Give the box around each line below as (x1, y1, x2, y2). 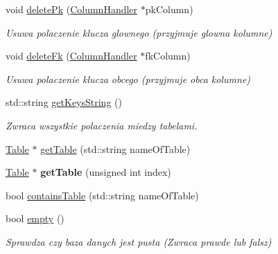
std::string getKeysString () (6, 95, 122, 109)
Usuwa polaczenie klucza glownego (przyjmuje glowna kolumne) (6, 25, 272, 39)
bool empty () (6, 211, 64, 226)
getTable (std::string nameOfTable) (40, 141, 191, 156)
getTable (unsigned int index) (40, 165, 171, 179)
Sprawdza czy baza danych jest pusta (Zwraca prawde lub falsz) (6, 234, 272, 248)
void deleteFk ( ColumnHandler (6, 48, 137, 63)
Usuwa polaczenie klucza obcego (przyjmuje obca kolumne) (6, 71, 251, 86)
